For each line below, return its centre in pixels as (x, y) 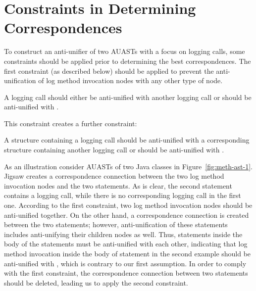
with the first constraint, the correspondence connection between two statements (126, 273)
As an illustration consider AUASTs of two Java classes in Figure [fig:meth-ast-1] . (128, 166)
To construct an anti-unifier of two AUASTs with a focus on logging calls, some (125, 51)
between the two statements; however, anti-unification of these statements (116, 224)
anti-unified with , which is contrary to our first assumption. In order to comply (125, 263)
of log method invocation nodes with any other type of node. (130, 80)
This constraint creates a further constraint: (71, 123)
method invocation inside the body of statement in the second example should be (128, 253)
